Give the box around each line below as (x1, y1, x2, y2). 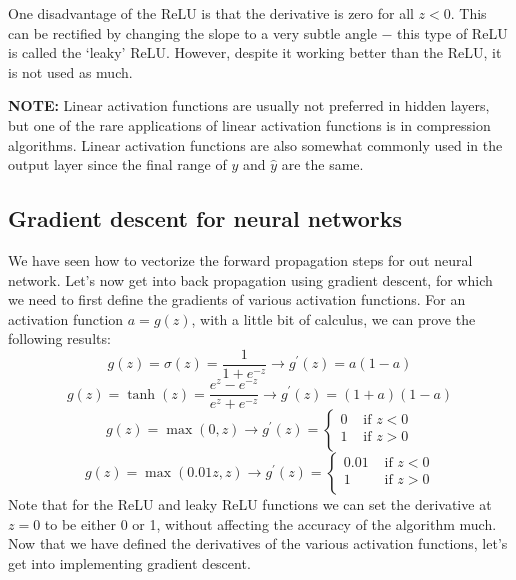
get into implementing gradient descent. (8, 552, 251, 573)
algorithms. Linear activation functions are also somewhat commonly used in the (8, 134, 503, 155)
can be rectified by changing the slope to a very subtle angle (8, 22, 377, 43)
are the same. (281, 154, 364, 175)
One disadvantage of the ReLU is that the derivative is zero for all (8, 3, 414, 23)
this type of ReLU (397, 22, 508, 43)
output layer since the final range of (8, 154, 227, 175)
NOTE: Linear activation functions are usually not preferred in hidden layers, (8, 95, 490, 116)
